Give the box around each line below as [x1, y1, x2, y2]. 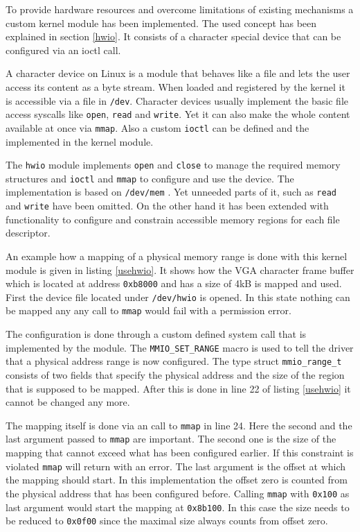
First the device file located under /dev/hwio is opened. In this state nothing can [6, 289, 350, 304]
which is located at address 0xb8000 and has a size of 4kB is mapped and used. [6, 276, 342, 291]
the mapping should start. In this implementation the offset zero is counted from [6, 472, 348, 487]
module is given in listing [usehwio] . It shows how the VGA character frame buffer [6, 262, 354, 277]
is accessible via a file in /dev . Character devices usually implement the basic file [6, 93, 349, 108]
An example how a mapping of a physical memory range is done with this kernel [6, 248, 348, 263]
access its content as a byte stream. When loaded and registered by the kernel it [6, 79, 345, 94]
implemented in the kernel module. [6, 134, 154, 148]
